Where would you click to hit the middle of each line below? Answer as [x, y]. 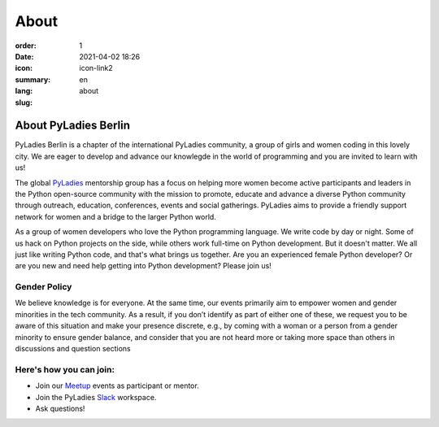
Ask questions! [60, 408]
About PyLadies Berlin [72, 126]
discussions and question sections [73, 349]
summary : [33, 79]
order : [26, 46]
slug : [24, 102]
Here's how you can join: [65, 369]
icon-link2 [96, 68]
